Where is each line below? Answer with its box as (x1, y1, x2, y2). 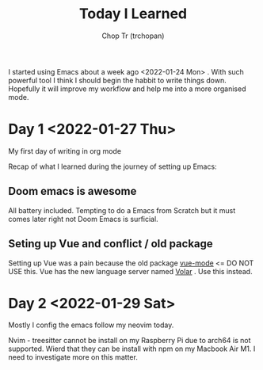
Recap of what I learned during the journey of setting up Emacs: (8, 162, 217, 171)
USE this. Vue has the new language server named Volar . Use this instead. (8, 266, 253, 276)
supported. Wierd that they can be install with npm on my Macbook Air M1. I (8, 344, 256, 353)
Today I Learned (78, 5, 188, 23)
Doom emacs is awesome (8, 185, 137, 198)
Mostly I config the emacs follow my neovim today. (8, 320, 174, 330)
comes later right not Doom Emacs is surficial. (8, 214, 158, 223)
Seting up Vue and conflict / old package (8, 237, 214, 250)
